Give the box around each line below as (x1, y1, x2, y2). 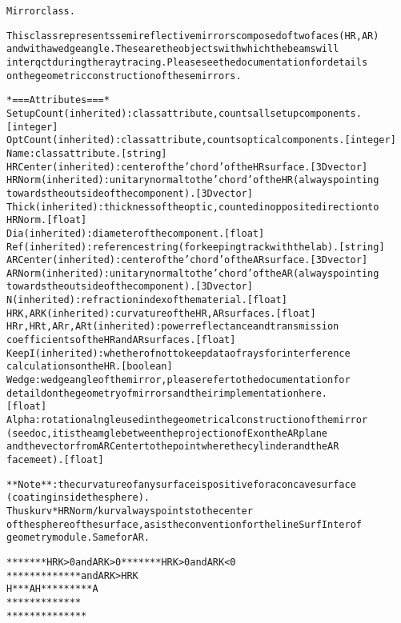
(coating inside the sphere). (6, 492, 150, 504)
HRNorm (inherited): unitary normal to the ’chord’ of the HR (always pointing (6, 174, 379, 186)
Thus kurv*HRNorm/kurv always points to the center (6, 505, 253, 517)
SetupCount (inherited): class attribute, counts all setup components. (6, 107, 362, 119)
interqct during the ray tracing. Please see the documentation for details (6, 56, 368, 68)
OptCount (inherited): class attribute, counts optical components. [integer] (6, 134, 396, 146)
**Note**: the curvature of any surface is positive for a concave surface (6, 478, 356, 490)
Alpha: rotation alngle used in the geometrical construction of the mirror (6, 414, 368, 426)
